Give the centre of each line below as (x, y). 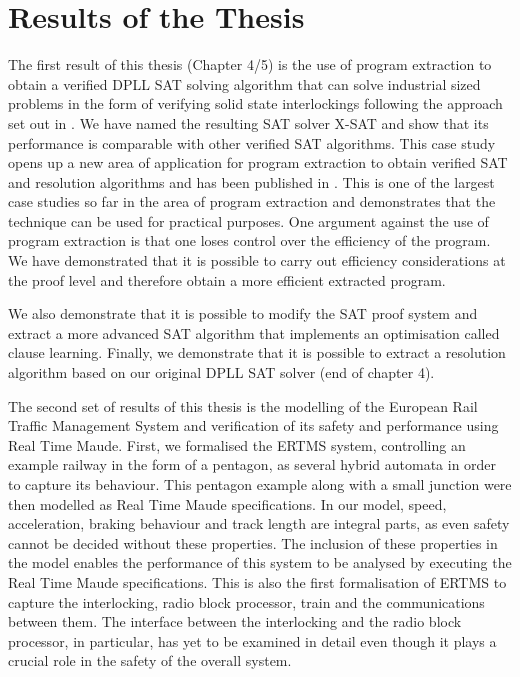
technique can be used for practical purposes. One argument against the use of (248, 220)
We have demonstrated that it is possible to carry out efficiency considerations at (257, 260)
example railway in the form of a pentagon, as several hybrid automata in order (252, 464)
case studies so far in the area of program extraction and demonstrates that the (252, 201)
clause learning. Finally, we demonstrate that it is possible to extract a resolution (257, 352)
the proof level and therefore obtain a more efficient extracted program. (227, 279)
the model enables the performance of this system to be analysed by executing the (260, 562)
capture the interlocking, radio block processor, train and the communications (246, 601)
